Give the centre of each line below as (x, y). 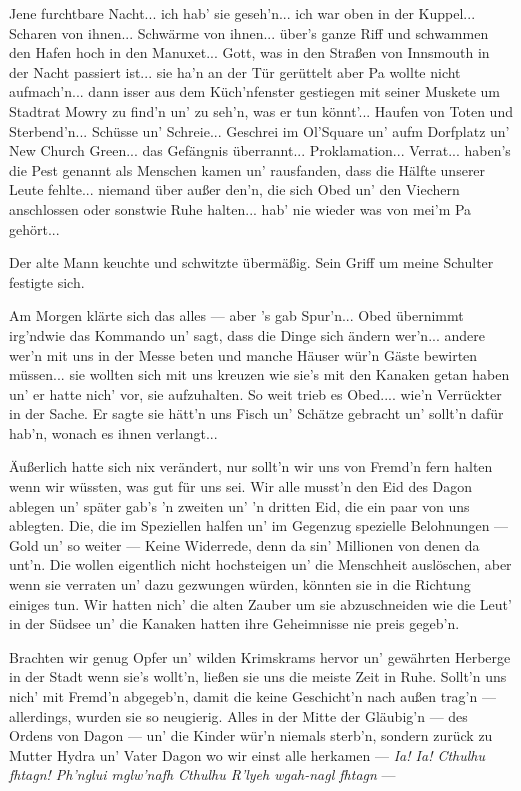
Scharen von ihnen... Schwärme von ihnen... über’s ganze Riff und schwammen (249, 32)
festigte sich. (47, 281)
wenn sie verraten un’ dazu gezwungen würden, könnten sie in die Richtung (240, 584)
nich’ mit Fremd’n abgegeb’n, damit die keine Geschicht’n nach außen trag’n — (252, 696)
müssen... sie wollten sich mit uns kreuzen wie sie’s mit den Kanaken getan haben (259, 374)
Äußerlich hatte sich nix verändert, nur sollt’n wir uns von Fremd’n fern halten (251, 466)
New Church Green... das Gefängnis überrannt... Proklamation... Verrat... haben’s (260, 150)
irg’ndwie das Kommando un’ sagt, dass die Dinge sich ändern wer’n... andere (247, 334)
